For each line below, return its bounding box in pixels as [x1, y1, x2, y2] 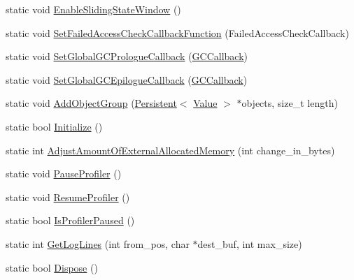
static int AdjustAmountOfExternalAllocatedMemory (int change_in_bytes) [6, 142, 335, 157]
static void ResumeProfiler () [6, 189, 130, 204]
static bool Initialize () [6, 119, 103, 133]
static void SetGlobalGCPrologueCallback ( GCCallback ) [6, 49, 248, 64]
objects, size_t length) [241, 96, 338, 110]
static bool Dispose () [6, 260, 98, 274]
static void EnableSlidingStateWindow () [6, 2, 181, 16]
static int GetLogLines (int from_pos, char [6, 236, 190, 251]
